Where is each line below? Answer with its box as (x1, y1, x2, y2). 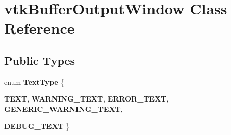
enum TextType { (4, 76, 64, 87)
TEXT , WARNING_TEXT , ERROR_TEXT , (4, 93, 169, 104)
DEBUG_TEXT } (4, 120, 70, 131)
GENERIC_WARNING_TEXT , (4, 103, 123, 114)
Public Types (4, 52, 75, 68)
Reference (4, 18, 75, 39)
